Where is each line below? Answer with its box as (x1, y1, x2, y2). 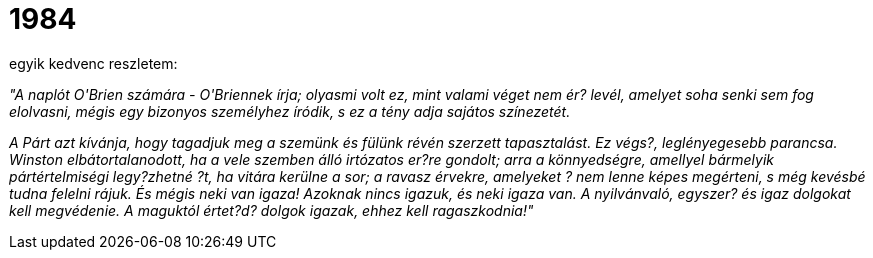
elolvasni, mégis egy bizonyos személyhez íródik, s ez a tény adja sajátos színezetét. (9, 102, 571, 120)
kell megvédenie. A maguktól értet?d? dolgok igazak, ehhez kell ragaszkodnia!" (9, 201, 534, 219)
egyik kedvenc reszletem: (9, 54, 178, 72)
